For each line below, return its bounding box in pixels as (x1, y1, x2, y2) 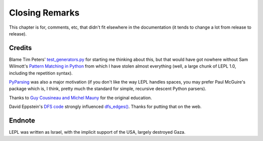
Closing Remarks (9, 7, 80, 18)
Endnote (9, 117, 36, 124)
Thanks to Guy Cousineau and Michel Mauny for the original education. (9, 95, 152, 101)
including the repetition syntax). (9, 70, 73, 76)
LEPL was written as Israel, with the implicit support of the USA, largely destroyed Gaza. (9, 129, 186, 135)
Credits (9, 44, 32, 52)
